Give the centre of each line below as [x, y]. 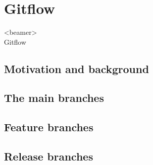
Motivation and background [76, 68]
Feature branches [49, 127]
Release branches [49, 156]
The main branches [54, 98]
